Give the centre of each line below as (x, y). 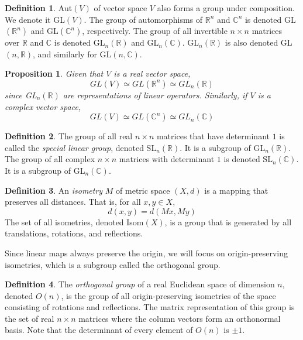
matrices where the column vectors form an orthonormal (180, 318)
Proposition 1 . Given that (54, 73)
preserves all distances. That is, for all (73, 202)
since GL (21, 95)
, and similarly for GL (72, 54)
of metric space (143, 190)
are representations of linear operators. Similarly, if (155, 95)
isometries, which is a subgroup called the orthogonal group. (113, 264)
